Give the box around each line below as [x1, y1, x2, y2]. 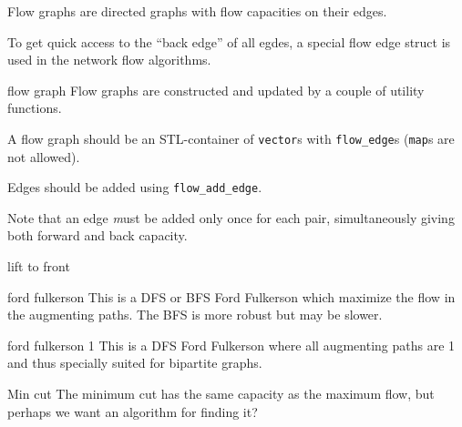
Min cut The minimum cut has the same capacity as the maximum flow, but [7, 384, 435, 403]
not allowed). [7, 147, 80, 166]
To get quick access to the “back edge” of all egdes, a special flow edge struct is [7, 32, 451, 51]
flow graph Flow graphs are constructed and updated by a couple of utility [7, 80, 425, 99]
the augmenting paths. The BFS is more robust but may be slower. [7, 305, 383, 324]
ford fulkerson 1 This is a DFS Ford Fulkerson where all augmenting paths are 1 [7, 335, 456, 354]
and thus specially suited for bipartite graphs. [7, 353, 262, 372]
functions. [7, 98, 62, 117]
